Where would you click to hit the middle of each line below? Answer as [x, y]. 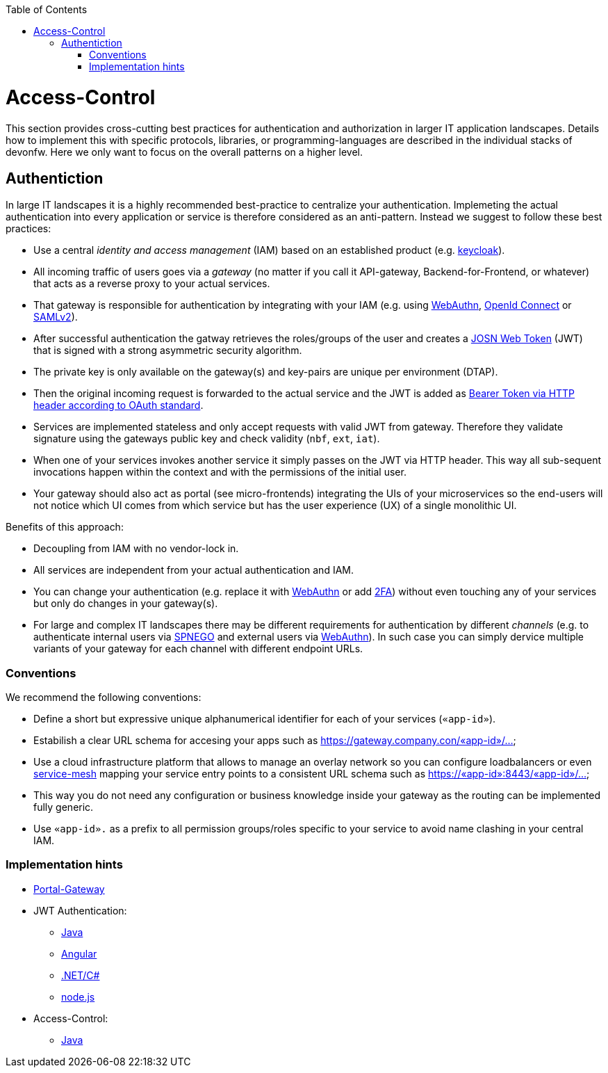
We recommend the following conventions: [104, 697]
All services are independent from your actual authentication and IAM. [194, 570]
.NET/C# [81, 975]
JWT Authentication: [80, 910]
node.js [78, 997]
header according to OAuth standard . [118, 405]
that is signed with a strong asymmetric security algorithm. [168, 350]
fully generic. [64, 807]
